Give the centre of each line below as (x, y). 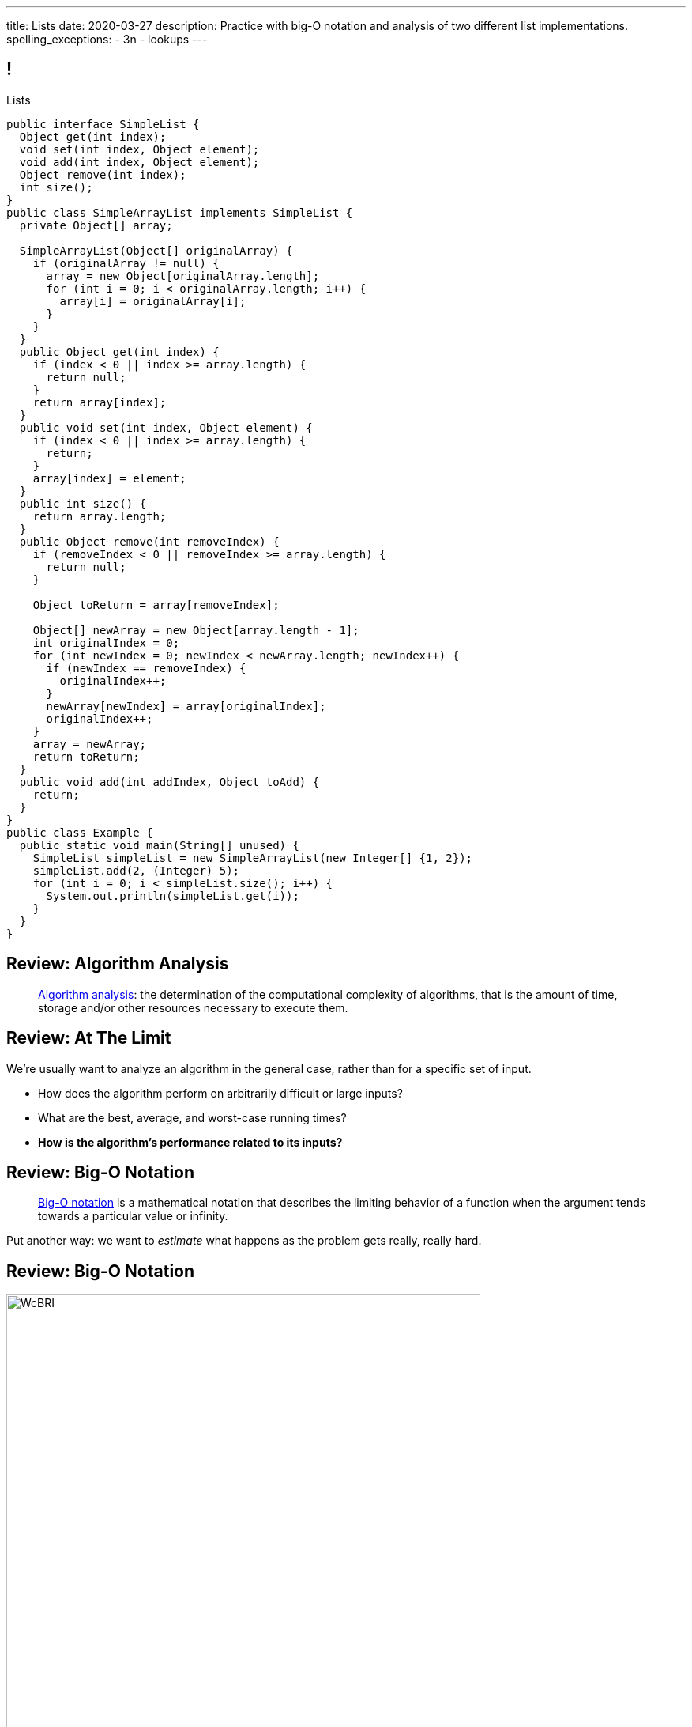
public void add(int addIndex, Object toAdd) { (169, 782)
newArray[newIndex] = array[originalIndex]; (186, 706)
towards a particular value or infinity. (133, 1216)
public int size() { (83, 503)
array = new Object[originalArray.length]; (183, 276)
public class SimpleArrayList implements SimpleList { (180, 212)
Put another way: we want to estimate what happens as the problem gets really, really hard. (244, 1241)
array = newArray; (90, 744)
